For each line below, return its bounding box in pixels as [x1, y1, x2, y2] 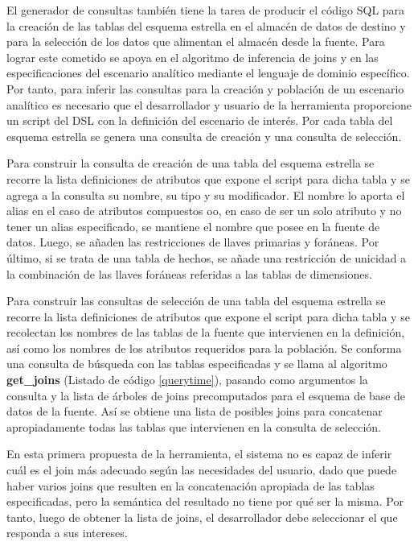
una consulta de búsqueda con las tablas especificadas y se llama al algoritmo [6, 355, 387, 372]
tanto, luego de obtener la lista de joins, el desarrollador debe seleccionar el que [6, 508, 398, 525]
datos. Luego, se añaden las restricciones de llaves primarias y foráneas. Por [6, 234, 379, 250]
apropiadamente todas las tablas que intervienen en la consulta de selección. [6, 418, 381, 435]
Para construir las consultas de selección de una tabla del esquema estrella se [6, 292, 386, 309]
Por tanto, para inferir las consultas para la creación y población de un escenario [6, 80, 404, 97]
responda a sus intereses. [6, 524, 128, 541]
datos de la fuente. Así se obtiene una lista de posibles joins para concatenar [6, 403, 383, 420]
